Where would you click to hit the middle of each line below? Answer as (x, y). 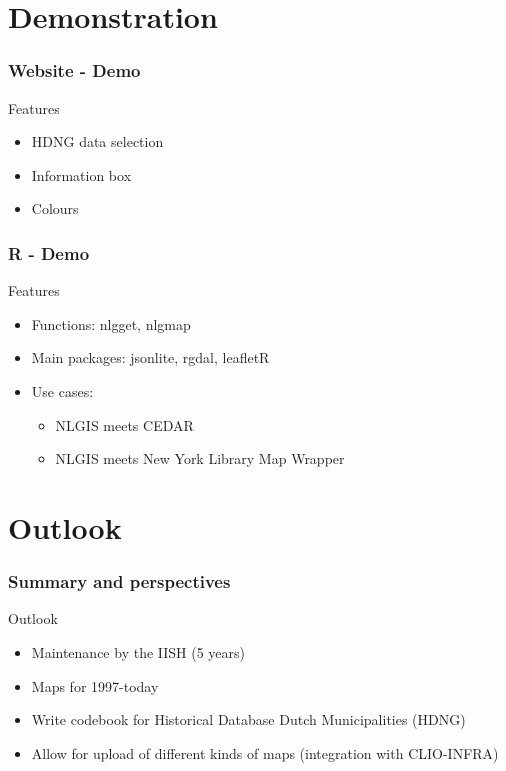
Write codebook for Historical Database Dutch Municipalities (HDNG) (248, 719)
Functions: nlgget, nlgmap (111, 323)
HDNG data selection (97, 141)
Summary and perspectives (119, 581)
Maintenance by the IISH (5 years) (138, 651)
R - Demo (49, 252)
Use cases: (62, 390)
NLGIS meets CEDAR (124, 424)
